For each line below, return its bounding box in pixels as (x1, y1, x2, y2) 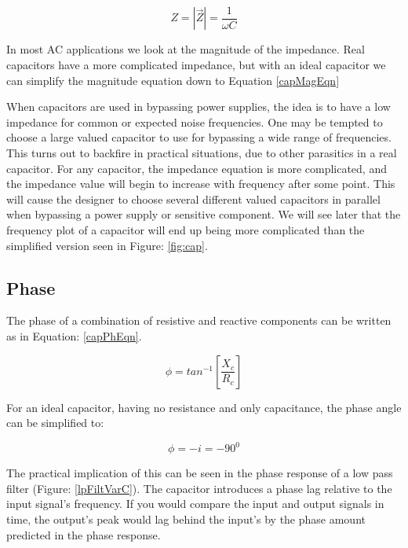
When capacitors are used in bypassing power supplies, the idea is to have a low (6, 98, 391, 115)
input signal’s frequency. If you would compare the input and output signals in (6, 495, 384, 512)
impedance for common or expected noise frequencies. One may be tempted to (6, 113, 383, 130)
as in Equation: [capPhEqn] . (6, 327, 142, 344)
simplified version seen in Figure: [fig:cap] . (6, 237, 208, 253)
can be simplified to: (6, 414, 104, 431)
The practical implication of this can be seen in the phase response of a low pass (6, 465, 393, 481)
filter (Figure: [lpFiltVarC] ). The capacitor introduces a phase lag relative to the (6, 480, 392, 496)
